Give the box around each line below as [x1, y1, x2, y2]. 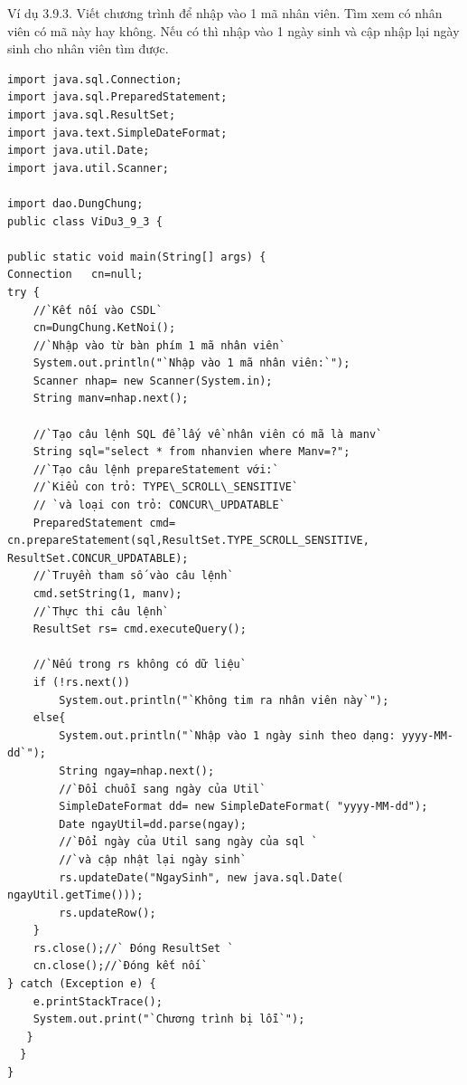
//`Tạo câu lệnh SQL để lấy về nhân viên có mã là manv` [33, 427, 383, 441]
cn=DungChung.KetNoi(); [33, 321, 176, 335]
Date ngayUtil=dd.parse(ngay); [59, 817, 247, 831]
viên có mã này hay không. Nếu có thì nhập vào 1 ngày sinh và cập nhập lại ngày [7, 21, 460, 40]
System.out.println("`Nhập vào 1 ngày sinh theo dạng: [59, 728, 396, 742]
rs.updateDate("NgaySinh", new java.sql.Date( [59, 871, 344, 884]
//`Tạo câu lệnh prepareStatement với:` [33, 462, 279, 476]
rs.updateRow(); [59, 906, 156, 919]
